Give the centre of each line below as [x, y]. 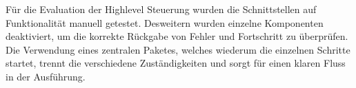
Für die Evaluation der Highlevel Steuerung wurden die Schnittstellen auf [161, 9]
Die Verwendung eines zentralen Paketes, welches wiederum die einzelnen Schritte [178, 49]
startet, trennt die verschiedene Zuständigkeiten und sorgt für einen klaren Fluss [176, 63]
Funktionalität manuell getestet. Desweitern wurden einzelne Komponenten [165, 22]
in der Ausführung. [46, 76]
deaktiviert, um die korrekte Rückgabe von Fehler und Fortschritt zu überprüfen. [177, 36]
